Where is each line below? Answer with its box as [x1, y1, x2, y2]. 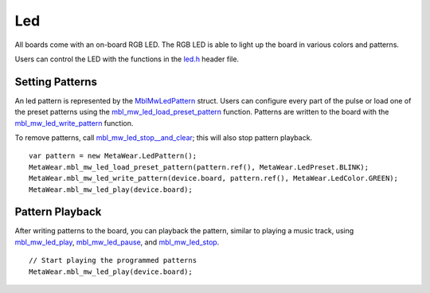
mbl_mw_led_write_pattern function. [14, 118, 134, 127]
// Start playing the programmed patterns [29, 256, 197, 265]
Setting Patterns [14, 75, 97, 88]
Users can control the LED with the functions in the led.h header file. [14, 54, 239, 64]
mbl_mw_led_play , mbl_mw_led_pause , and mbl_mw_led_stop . [14, 237, 220, 247]
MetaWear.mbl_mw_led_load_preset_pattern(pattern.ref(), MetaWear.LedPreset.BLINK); [29, 162, 369, 171]
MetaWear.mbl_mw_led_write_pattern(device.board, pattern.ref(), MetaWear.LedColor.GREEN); [29, 174, 398, 183]
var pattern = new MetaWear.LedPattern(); [29, 151, 197, 161]
